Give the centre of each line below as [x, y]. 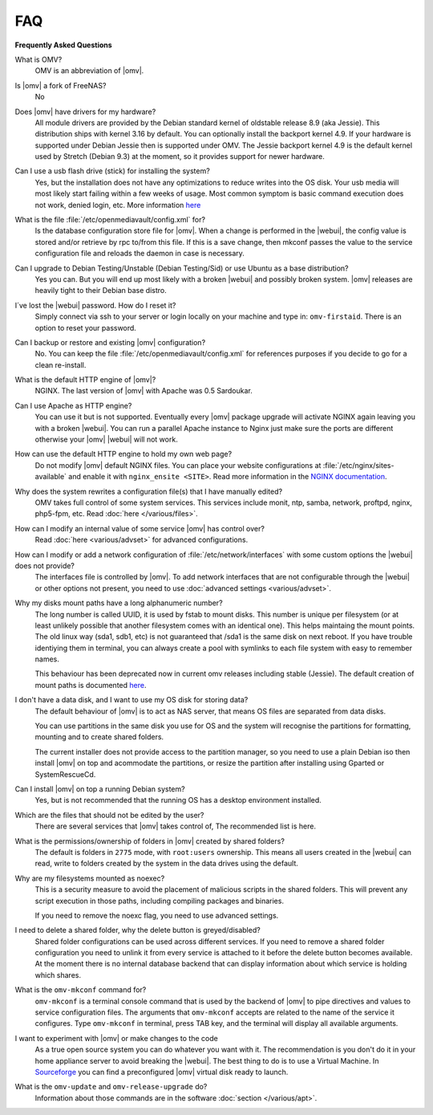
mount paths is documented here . [91, 685]
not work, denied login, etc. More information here [118, 205]
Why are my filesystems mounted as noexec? [90, 878]
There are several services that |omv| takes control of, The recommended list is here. [176, 826]
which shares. [58, 975]
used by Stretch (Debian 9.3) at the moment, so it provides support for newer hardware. [180, 157]
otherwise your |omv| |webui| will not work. [106, 439]
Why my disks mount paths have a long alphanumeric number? [119, 603]
